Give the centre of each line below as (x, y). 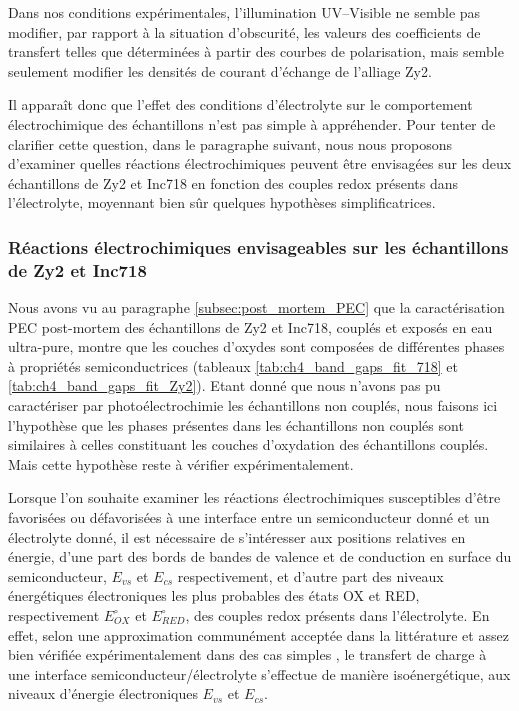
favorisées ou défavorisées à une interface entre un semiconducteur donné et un (249, 517)
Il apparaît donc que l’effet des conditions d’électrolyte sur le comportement (240, 104)
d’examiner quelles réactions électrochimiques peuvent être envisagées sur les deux (260, 163)
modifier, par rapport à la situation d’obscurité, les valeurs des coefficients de (244, 31)
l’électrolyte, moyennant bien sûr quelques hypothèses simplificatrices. (222, 202)
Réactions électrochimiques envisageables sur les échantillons (258, 246)
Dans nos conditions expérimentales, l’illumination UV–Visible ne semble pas (244, 12)
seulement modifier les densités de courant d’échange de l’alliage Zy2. (220, 70)
